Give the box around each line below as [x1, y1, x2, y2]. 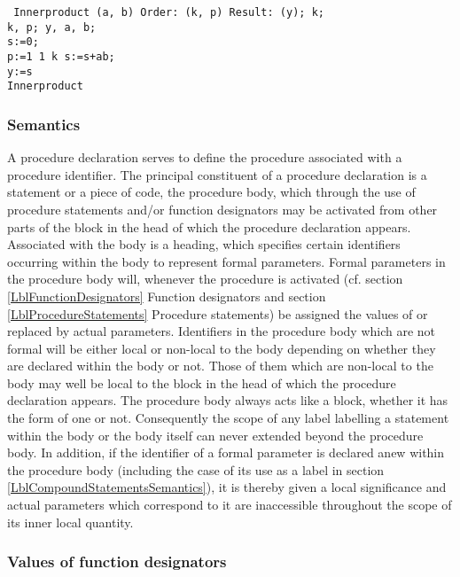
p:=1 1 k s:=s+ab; [7, 50, 115, 63]
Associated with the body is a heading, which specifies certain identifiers [7, 235, 401, 253]
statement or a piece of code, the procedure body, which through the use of [7, 183, 416, 201]
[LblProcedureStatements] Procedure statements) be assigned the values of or [7, 304, 428, 323]
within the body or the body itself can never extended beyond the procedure [7, 425, 424, 444]
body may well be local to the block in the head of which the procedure [7, 373, 396, 392]
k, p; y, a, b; [7, 20, 97, 34]
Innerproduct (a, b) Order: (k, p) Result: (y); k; [13, 6, 324, 19]
